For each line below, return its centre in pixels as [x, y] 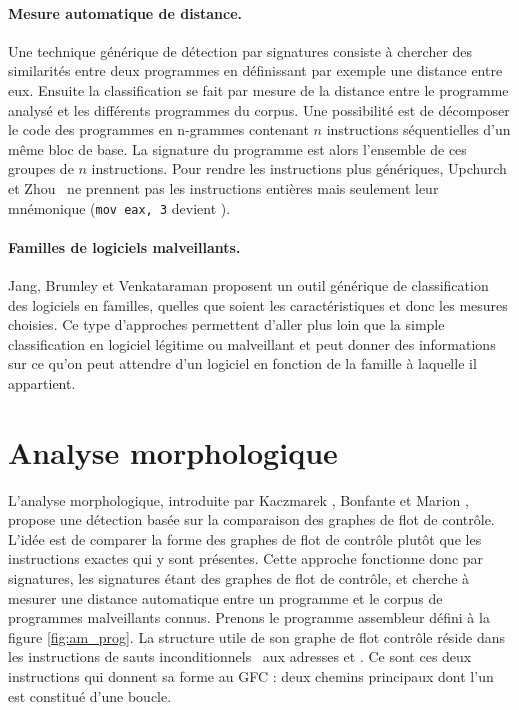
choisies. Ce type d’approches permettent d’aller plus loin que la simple [226, 324]
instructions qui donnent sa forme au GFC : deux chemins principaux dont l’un [251, 676]
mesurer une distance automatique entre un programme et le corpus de [225, 597]
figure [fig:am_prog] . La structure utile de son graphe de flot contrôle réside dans [257, 636]
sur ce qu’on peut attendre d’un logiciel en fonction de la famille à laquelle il [242, 363]
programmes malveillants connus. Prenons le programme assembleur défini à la [249, 617]
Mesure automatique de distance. [125, 12]
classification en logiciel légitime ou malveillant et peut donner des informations [252, 343]
